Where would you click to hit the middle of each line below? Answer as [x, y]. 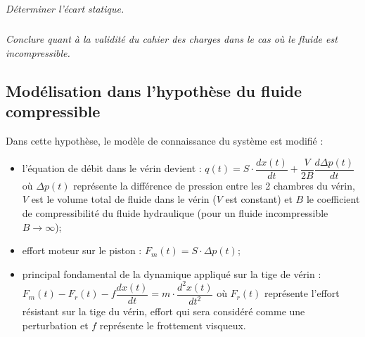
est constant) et [259, 199]
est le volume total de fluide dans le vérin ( [124, 199]
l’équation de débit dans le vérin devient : [112, 168]
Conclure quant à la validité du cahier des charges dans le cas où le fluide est [172, 39]
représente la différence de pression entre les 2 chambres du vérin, [214, 185]
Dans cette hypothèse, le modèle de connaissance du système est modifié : [165, 141]
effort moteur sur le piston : [82, 250]
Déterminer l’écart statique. [65, 9]
